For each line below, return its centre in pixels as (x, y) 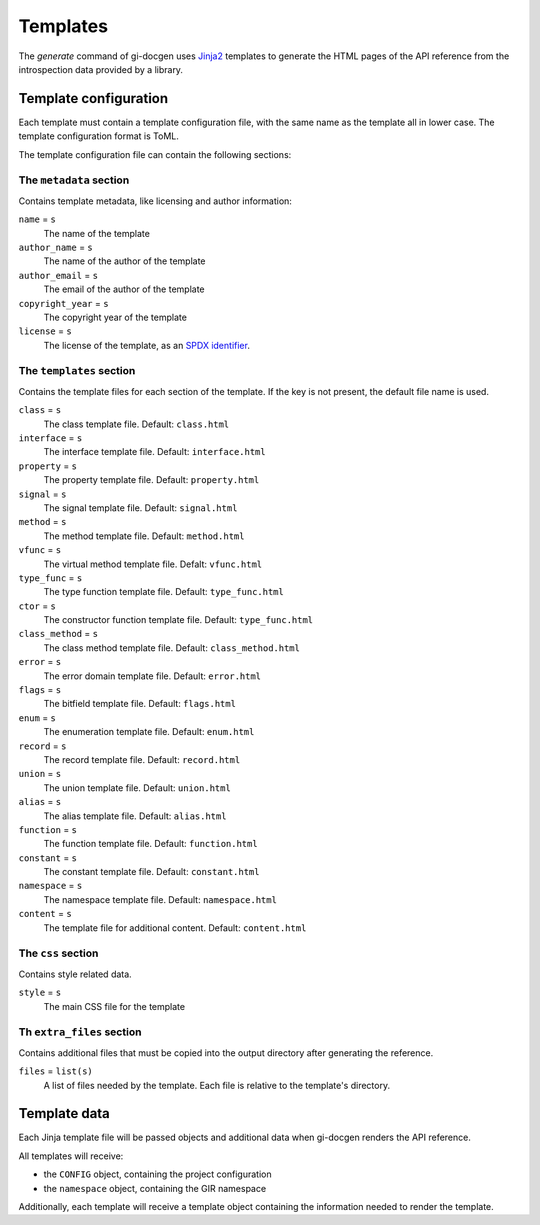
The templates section (77, 371)
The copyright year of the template (115, 317)
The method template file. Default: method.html (144, 536)
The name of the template (96, 233)
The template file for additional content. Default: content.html (175, 927)
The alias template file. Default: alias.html (135, 816)
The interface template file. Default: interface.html (154, 452)
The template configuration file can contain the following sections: (155, 154)
